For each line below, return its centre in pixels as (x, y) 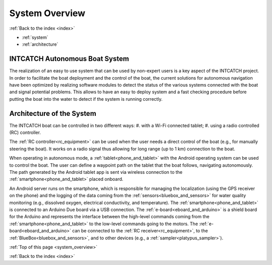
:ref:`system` (35, 37)
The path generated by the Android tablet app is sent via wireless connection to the (96, 172)
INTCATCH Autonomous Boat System (69, 59)
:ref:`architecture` (40, 44)
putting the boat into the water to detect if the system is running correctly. (86, 99)
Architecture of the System (53, 113)
